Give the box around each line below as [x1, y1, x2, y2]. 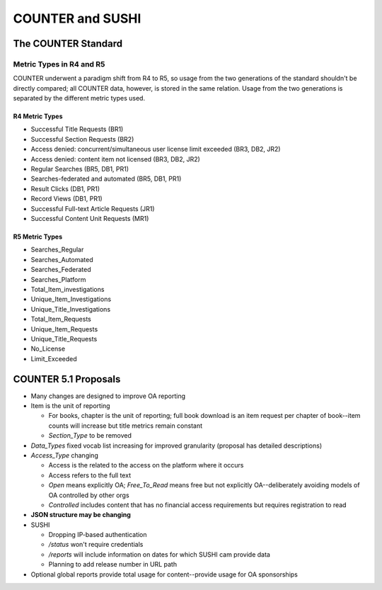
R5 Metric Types [13, 232, 63, 241]
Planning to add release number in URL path [48, 560, 177, 569]
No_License [30, 344, 66, 353]
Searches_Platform [30, 275, 86, 283]
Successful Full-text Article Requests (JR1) [30, 204, 155, 212]
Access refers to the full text [48, 471, 131, 480]
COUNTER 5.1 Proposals [13, 373, 121, 385]
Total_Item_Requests [30, 315, 91, 324]
